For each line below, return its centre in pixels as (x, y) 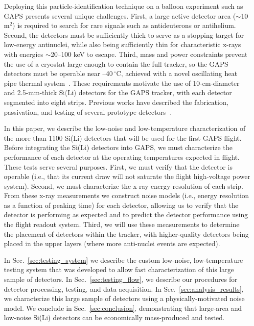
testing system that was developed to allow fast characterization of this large (119, 269)
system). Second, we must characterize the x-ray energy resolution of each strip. (124, 186)
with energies (24, 54)
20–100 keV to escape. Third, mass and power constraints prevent (149, 54)
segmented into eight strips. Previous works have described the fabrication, (116, 102)
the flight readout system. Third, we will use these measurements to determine (122, 224)
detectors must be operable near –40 (58, 73)
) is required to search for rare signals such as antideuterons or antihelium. (124, 25)
